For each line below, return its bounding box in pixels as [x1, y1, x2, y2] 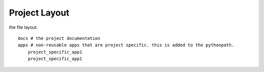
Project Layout [9, 7, 69, 18]
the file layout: [9, 24, 38, 30]
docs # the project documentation [18, 36, 100, 41]
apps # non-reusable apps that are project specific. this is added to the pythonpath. [18, 42, 235, 48]
